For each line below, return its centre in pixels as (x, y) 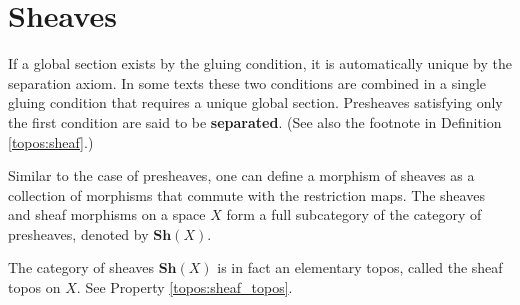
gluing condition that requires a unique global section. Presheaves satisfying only (255, 102)
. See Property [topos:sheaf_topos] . (184, 287)
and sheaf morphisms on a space (107, 214)
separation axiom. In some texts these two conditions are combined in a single (247, 82)
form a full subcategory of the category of (354, 214)
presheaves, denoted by (78, 233)
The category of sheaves (81, 267)
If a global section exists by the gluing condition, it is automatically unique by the (260, 63)
